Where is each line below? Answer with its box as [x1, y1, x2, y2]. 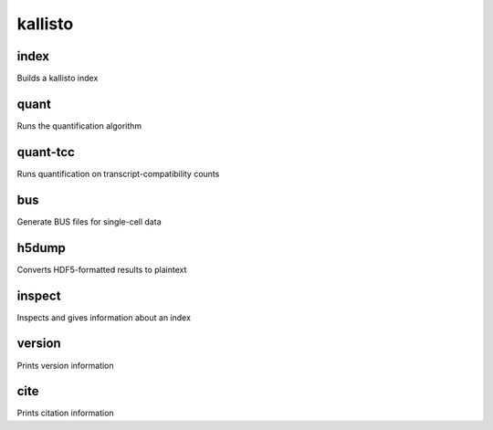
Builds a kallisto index [16, 73, 99, 84]
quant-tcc [16, 144, 75, 160]
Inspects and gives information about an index [16, 311, 192, 323]
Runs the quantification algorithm [16, 120, 142, 131]
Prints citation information [16, 407, 114, 419]
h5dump [16, 240, 66, 256]
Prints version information [16, 360, 114, 371]
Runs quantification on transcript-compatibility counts [16, 168, 220, 179]
